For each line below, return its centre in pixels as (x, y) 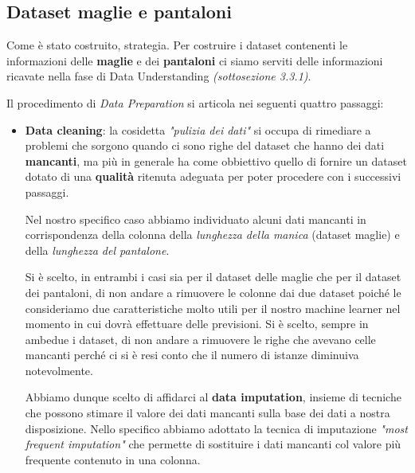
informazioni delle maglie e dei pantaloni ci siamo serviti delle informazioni (195, 60)
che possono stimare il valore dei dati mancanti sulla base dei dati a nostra (207, 413)
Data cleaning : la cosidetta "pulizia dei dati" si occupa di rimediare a (198, 129)
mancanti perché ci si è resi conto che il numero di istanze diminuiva (192, 355)
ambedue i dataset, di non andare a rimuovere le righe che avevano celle (200, 339)
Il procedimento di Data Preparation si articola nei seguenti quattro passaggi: (195, 102)
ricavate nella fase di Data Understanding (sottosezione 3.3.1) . (159, 76)
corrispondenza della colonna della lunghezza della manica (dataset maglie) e (212, 235)
